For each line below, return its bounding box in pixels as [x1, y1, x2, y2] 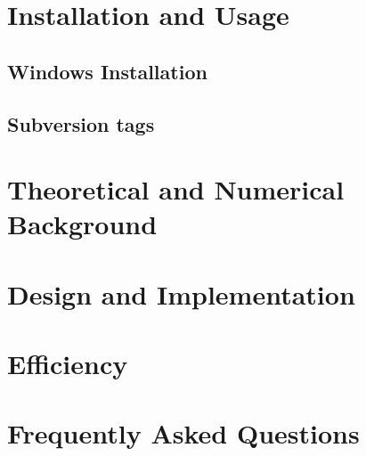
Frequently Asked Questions [7, 415, 360, 452]
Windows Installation [7, 57, 207, 85]
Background [7, 206, 158, 242]
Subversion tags [7, 110, 155, 137]
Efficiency [7, 346, 128, 382]
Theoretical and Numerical [7, 171, 345, 208]
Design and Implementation [7, 275, 355, 312]
